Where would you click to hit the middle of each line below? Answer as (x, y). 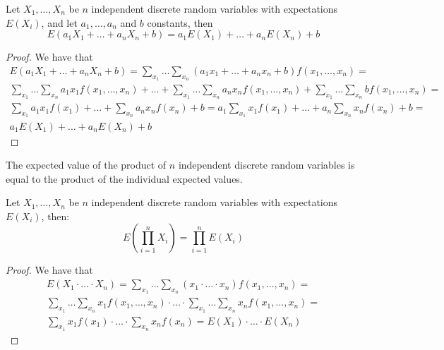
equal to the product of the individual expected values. (124, 178)
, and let (59, 22)
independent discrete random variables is (266, 165)
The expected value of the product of (86, 165)
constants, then (180, 22)
